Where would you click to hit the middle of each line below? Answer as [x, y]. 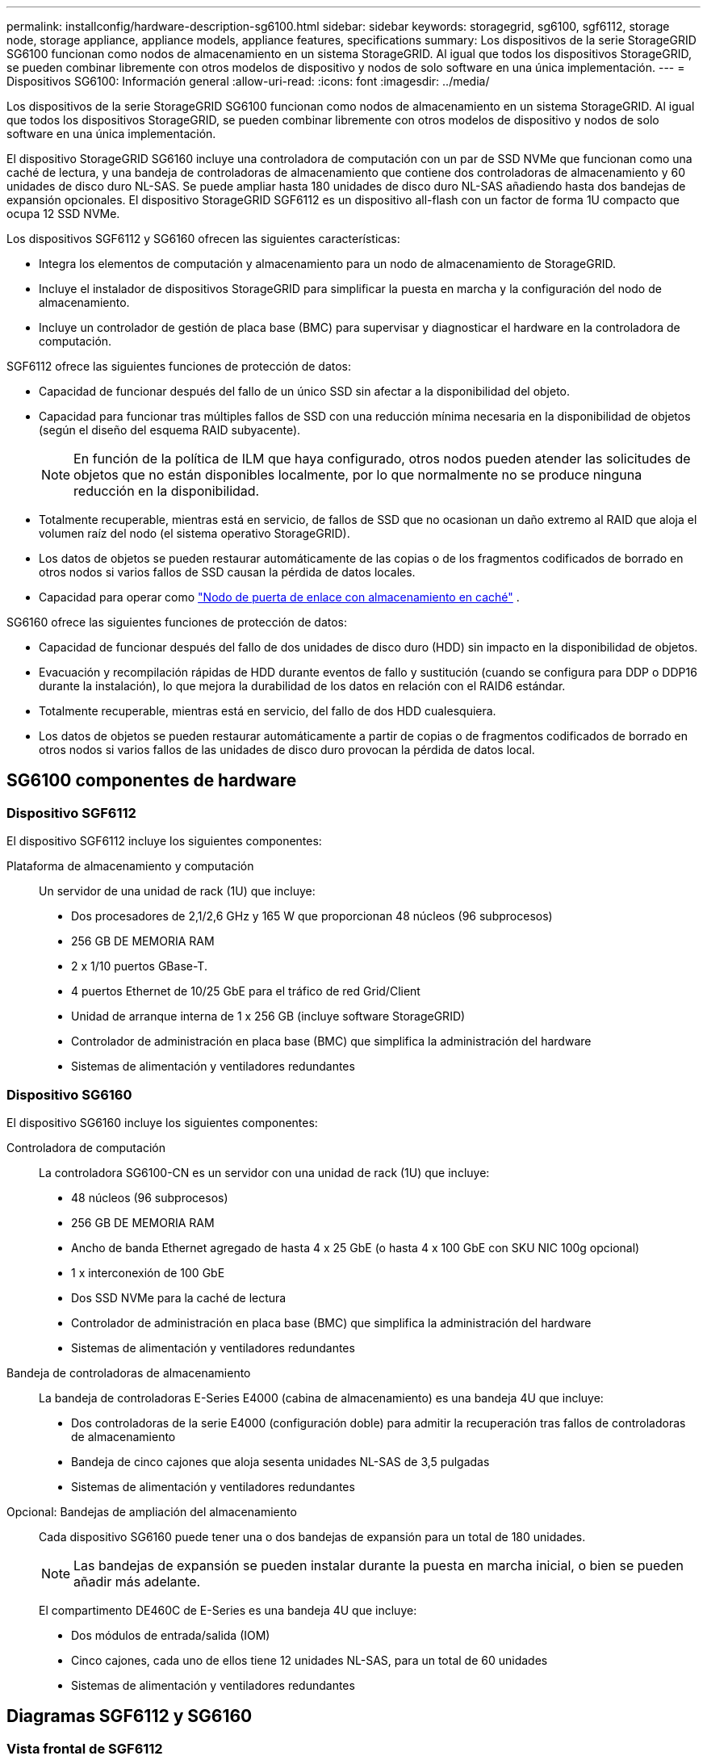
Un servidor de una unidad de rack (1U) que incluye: [177, 891]
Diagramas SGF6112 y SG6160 [130, 1716]
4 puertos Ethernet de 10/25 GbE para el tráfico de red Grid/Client [246, 991]
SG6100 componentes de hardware [152, 781]
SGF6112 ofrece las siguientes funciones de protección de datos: [179, 366]
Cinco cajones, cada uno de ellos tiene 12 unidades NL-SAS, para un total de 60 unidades [310, 1660]
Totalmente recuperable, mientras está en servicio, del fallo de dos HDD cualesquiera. [268, 711]
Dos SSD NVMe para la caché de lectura [179, 1297]
